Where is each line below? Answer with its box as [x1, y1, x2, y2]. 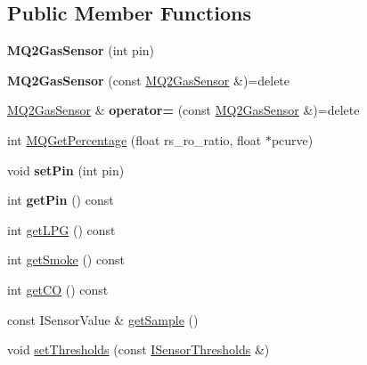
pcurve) [271, 130, 314, 149]
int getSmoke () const [7, 250, 125, 269]
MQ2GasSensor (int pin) [7, 41, 154, 60]
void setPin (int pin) [7, 160, 125, 179]
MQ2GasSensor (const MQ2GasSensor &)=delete [7, 70, 290, 89]
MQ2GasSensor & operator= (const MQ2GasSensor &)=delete [7, 101, 360, 119]
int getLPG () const [7, 220, 116, 239]
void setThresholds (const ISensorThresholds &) [7, 340, 270, 359]
